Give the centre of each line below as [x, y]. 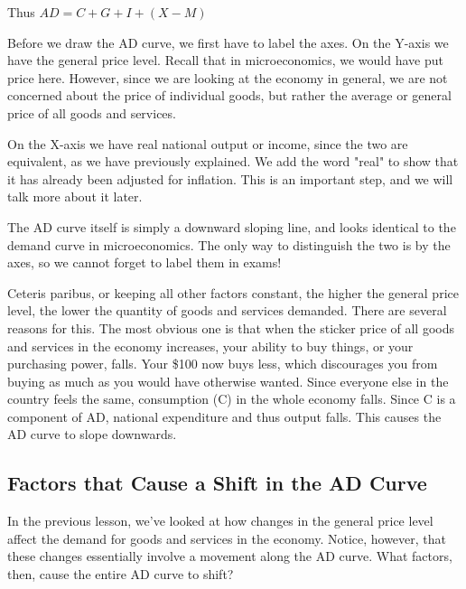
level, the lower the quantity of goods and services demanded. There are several [227, 310]
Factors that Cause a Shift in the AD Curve [217, 483]
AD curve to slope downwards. [92, 434]
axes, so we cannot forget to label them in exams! [144, 262]
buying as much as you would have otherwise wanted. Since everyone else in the [228, 381]
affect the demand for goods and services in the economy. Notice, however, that [227, 538]
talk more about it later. [75, 196]
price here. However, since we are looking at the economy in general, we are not [228, 77]
